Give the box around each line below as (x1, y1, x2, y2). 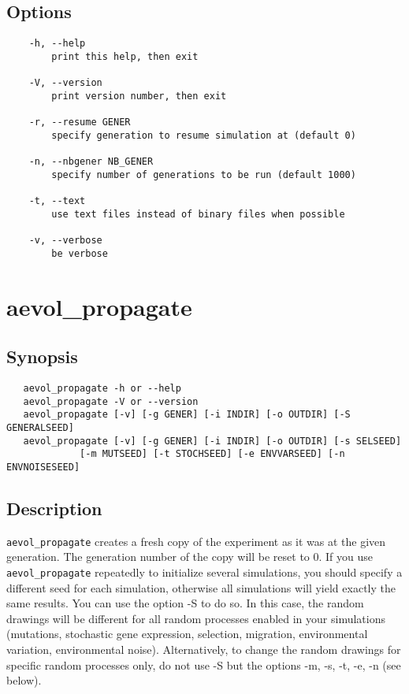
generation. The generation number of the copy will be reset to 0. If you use (6, 548, 374, 565)
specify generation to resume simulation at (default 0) (51, 129, 356, 141)
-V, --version (28, 77, 102, 89)
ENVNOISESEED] (6, 461, 80, 473)
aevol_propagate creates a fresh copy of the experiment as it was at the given (6, 533, 386, 549)
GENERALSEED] (6, 421, 74, 433)
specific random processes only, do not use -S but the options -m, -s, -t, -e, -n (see (6, 656, 401, 673)
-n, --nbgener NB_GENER (28, 156, 154, 168)
